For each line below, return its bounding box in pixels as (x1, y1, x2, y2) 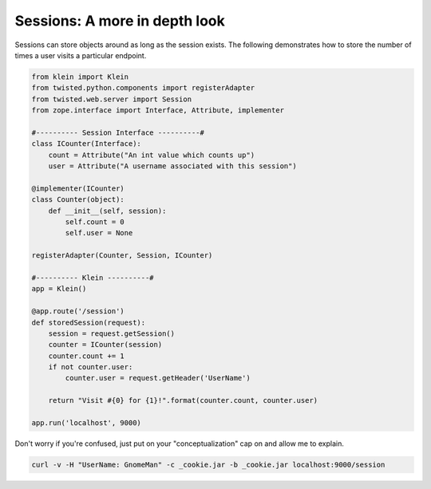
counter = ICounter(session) (48, 340, 163, 349)
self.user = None (65, 228, 133, 238)
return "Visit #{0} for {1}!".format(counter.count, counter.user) (48, 396, 318, 405)
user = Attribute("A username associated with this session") (48, 162, 297, 171)
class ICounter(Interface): (31, 140, 141, 148)
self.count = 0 (65, 218, 125, 227)
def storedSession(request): (31, 317, 146, 327)
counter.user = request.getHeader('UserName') (65, 373, 251, 383)
